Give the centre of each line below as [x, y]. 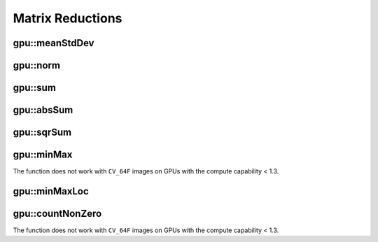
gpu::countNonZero [57, 213]
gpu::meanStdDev [54, 43]
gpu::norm [37, 65]
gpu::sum [34, 88]
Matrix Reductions [68, 18]
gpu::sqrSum [42, 133]
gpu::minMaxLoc [51, 191]
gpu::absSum [43, 110]
